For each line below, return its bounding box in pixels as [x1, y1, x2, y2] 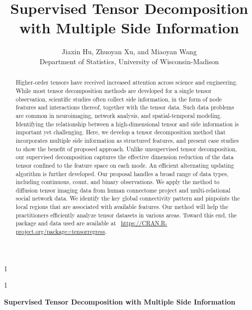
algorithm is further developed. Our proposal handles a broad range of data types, [15, 169, 229, 178]
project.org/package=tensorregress [15, 227, 105, 236]
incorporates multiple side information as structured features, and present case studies [15, 136, 239, 144]
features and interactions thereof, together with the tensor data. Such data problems [15, 103, 234, 111]
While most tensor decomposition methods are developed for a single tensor [15, 86, 212, 95]
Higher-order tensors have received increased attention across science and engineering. [15, 78, 238, 87]
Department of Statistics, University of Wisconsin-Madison [39, 56, 219, 66]
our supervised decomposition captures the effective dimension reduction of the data [15, 153, 234, 161]
